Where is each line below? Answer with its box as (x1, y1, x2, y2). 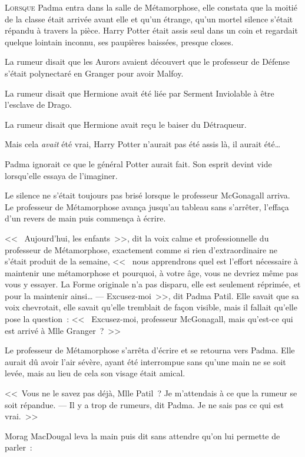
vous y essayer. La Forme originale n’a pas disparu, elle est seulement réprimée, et (5, 278, 301, 290)
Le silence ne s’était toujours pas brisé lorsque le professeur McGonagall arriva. (5, 189, 290, 201)
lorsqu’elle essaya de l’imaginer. (5, 169, 118, 181)
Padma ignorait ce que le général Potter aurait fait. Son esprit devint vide (5, 157, 272, 170)
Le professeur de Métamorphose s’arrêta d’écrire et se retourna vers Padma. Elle (5, 344, 295, 356)
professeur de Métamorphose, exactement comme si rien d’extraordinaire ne (5, 243, 277, 256)
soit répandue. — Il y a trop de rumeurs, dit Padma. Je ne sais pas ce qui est (5, 398, 284, 410)
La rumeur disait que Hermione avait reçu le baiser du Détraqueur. (5, 118, 247, 130)
